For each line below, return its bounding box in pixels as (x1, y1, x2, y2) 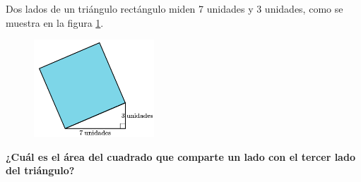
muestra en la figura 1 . (6, 15, 104, 30)
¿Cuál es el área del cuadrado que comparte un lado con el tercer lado (6, 149, 355, 164)
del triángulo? (6, 163, 75, 178)
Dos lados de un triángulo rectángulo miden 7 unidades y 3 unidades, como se (6, 1, 343, 16)
